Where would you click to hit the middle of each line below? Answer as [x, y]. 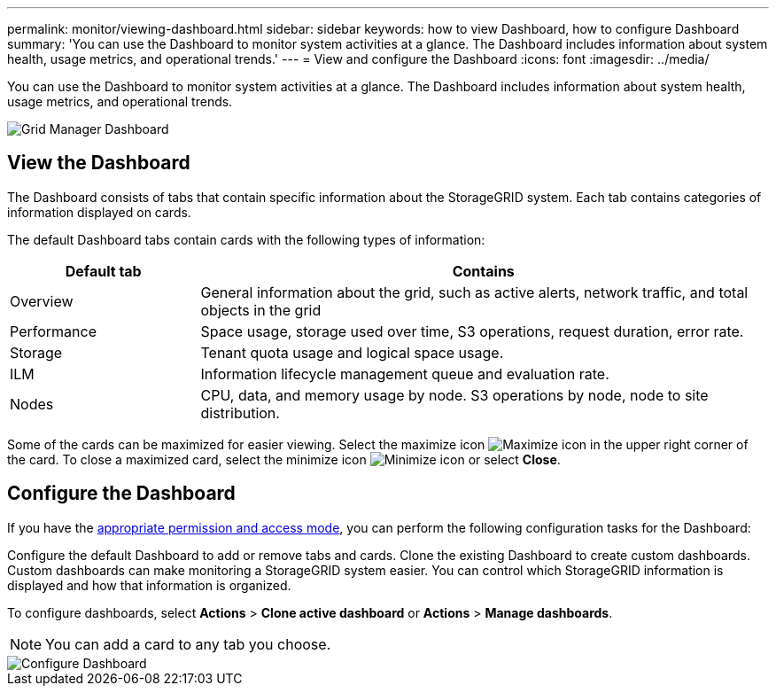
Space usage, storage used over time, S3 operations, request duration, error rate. [472, 331]
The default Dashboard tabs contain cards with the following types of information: [246, 239]
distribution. [240, 413]
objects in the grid [261, 310]
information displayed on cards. [99, 212]
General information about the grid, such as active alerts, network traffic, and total [474, 292]
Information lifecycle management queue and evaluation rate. [405, 374]
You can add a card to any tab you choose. [188, 644]
